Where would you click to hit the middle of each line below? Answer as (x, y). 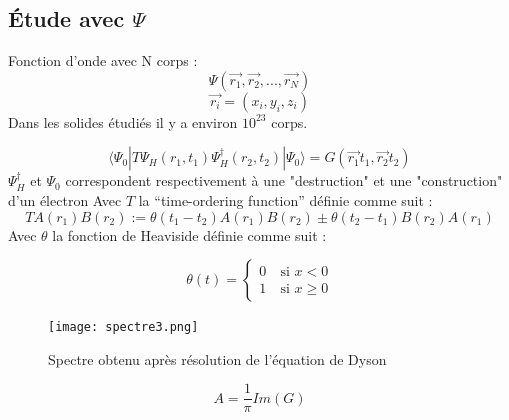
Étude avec (66, 18)
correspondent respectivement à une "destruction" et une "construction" (284, 180)
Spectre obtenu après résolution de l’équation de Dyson (217, 358)
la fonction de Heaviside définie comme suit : (189, 234)
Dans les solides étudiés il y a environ (123, 121)
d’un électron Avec (65, 199)
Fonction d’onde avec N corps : (103, 60)
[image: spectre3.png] (123, 327)
